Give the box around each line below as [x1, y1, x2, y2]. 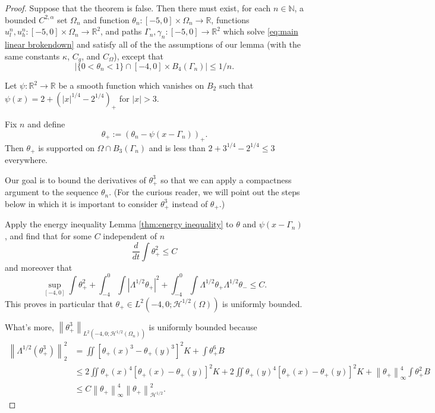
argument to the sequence [5, 186, 99, 198]
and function [83, 13, 130, 26]
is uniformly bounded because [149, 320, 257, 333]
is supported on [38, 141, 94, 154]
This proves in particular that [5, 297, 113, 309]
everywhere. [5, 154, 48, 166]
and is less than [149, 141, 206, 154]
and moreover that [5, 261, 72, 273]
